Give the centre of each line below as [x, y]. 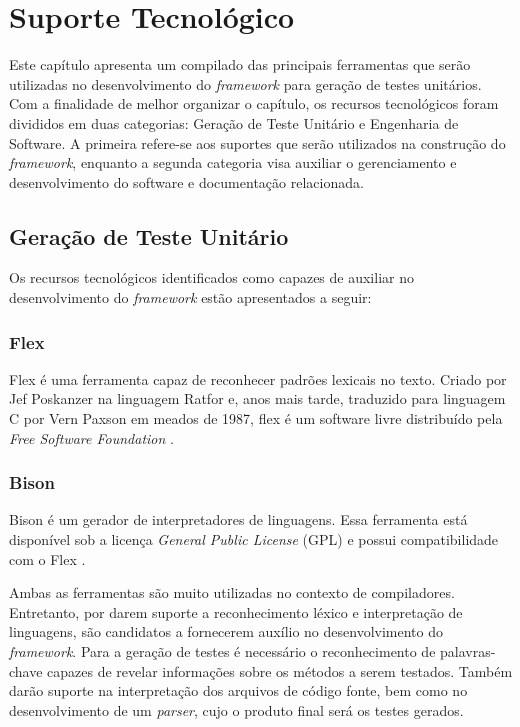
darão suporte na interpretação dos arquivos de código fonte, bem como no [238, 690]
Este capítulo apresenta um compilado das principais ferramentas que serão [240, 64]
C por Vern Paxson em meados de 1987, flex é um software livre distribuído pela [256, 418]
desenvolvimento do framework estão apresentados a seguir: [190, 297]
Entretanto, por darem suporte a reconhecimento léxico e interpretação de [236, 611]
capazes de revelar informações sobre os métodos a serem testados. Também [280, 670]
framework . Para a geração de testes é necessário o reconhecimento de [222, 651]
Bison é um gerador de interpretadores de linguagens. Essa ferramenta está [238, 519]
